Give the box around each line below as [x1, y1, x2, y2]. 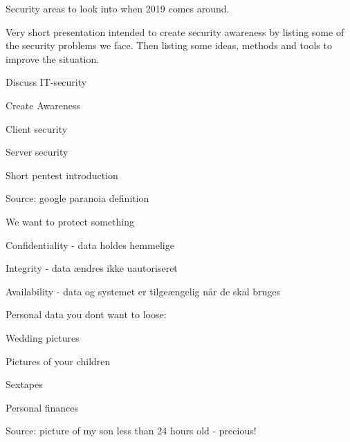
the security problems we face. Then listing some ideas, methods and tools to [6, 38, 332, 53]
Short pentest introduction [6, 167, 118, 182]
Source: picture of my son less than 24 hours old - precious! [6, 423, 257, 438]
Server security [6, 145, 68, 159]
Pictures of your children [6, 353, 111, 368]
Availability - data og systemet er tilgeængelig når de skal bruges [6, 284, 281, 298]
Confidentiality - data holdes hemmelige [6, 237, 174, 252]
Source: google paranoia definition [6, 191, 149, 205]
